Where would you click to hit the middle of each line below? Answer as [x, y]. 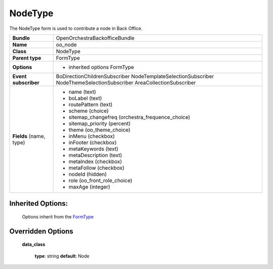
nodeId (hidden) [88, 174]
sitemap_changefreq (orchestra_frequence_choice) [129, 117]
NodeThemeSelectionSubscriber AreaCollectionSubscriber [126, 83]
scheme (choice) [88, 110]
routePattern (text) [90, 104]
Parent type [27, 58]
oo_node [66, 45]
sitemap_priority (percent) [100, 123]
